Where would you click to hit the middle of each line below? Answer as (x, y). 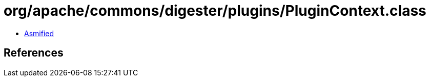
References (34, 53)
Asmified (39, 33)
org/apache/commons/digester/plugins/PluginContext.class (215, 11)
